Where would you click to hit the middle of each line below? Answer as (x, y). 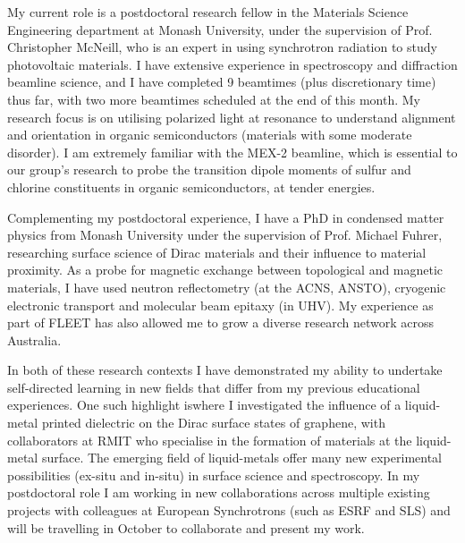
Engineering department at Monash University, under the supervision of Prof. (220, 29)
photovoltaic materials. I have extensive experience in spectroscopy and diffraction (232, 64)
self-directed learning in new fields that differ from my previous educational (214, 387)
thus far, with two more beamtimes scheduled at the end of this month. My (214, 99)
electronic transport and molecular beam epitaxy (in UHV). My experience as (220, 305)
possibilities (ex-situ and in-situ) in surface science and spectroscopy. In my (214, 475)
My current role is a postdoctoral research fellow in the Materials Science (208, 12)
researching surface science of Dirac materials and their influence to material (217, 252)
